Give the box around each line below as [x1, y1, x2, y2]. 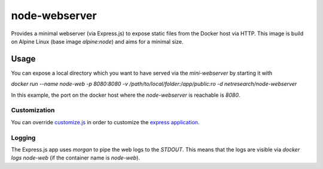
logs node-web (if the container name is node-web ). [11, 154, 141, 161]
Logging [11, 133, 36, 142]
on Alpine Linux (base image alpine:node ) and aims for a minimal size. [11, 38, 184, 45]
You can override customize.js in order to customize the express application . [11, 118, 200, 125]
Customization [11, 106, 55, 115]
